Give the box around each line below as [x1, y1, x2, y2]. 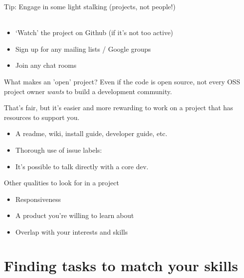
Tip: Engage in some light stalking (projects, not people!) [4, 1, 176, 11]
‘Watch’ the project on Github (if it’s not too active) [15, 27, 173, 38]
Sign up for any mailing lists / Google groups [15, 43, 151, 54]
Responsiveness [15, 194, 61, 204]
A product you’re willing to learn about [15, 210, 134, 220]
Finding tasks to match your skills [4, 255, 238, 275]
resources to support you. [4, 112, 80, 122]
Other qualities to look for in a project [4, 178, 119, 188]
